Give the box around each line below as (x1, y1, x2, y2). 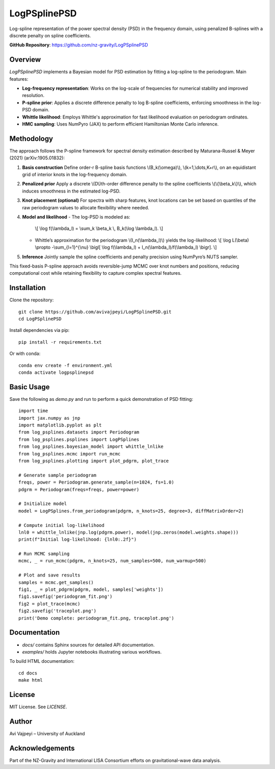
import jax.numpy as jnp (18, 415, 80, 421)
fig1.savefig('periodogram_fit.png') (18, 594, 113, 599)
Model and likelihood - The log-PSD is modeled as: (22, 214, 130, 220)
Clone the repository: (9, 297, 54, 303)
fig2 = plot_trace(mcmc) (18, 600, 80, 607)
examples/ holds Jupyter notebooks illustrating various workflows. (22, 648, 162, 655)
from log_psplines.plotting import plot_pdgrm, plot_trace (18, 458, 169, 464)
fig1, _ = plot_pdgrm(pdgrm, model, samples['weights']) (18, 587, 164, 592)
